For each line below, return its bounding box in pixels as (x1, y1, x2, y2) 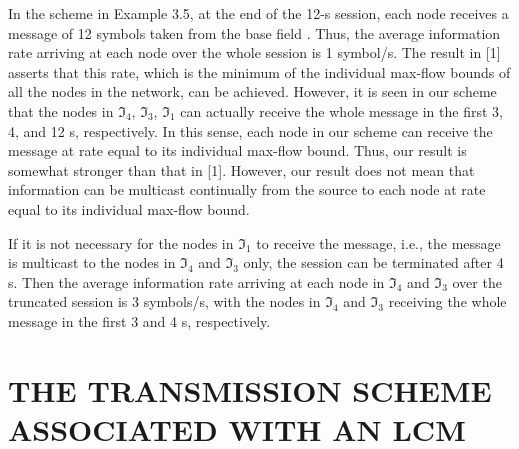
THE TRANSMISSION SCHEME (8, 369, 492, 410)
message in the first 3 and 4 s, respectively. (8, 310, 271, 331)
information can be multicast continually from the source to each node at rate (8, 179, 486, 200)
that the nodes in (8, 100, 114, 121)
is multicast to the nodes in (8, 252, 176, 273)
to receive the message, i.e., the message (256, 232, 501, 253)
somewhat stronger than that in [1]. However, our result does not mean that (8, 159, 475, 180)
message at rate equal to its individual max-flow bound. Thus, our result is (8, 140, 467, 161)
